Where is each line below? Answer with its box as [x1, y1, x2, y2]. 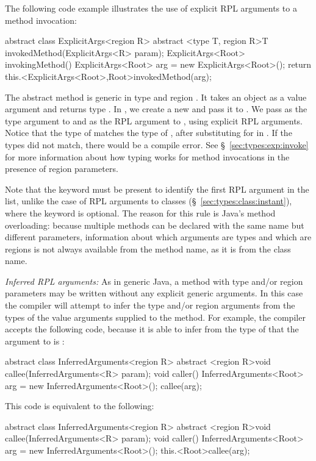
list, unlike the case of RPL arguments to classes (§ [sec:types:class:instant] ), [5, 195, 292, 207]
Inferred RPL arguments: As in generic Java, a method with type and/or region [5, 274, 303, 287]
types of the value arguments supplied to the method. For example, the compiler [5, 310, 306, 323]
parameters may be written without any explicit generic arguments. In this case [5, 287, 303, 299]
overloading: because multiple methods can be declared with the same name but [5, 218, 304, 231]
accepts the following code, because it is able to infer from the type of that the [5, 323, 299, 335]
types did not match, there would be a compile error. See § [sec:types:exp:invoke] [5, 138, 309, 151]
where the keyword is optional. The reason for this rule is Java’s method [5, 206, 276, 219]
